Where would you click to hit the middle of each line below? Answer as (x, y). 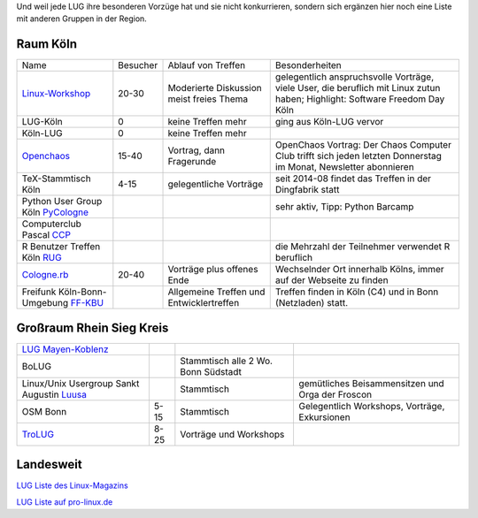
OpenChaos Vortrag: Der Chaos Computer (363, 145)
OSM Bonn (44, 411)
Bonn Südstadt (211, 371)
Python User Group (62, 202)
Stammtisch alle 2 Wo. (227, 361)
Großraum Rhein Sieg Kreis (93, 328)
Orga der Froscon (335, 394)
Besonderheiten (308, 65)
